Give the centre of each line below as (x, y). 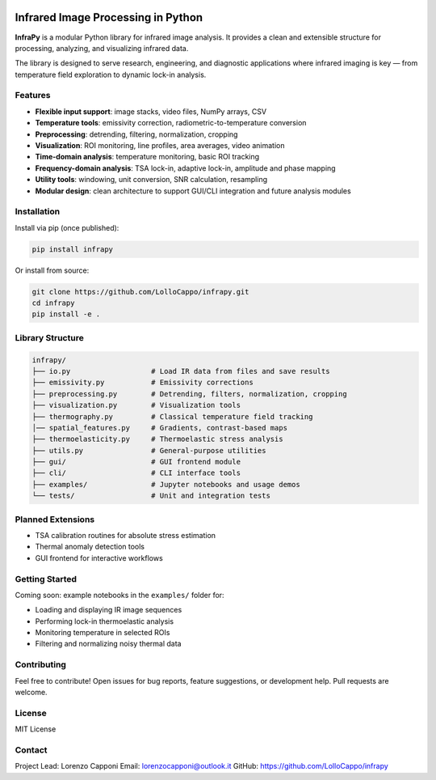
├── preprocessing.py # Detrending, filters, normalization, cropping (189, 394)
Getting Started (46, 579)
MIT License (36, 729)
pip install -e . (66, 314)
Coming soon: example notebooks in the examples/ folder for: (120, 595)
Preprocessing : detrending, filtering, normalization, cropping (136, 134)
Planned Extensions (55, 519)
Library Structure (49, 337)
